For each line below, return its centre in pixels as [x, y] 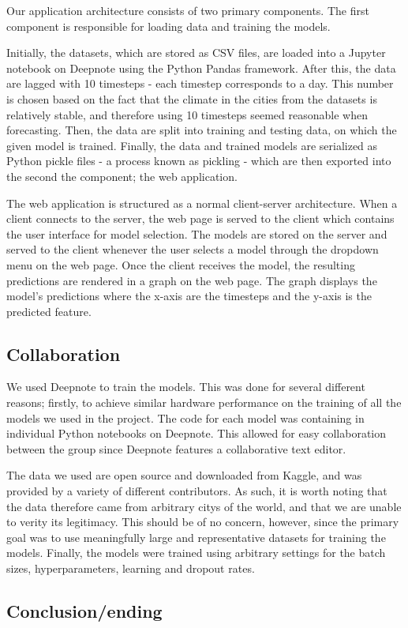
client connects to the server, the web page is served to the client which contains [200, 218]
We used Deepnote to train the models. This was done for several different [186, 387]
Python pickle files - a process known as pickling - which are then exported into [199, 161]
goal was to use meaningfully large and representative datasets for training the [196, 537]
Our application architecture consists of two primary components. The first [188, 10]
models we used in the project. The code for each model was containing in [185, 417]
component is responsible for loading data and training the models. [168, 26]
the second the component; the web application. [122, 176]
